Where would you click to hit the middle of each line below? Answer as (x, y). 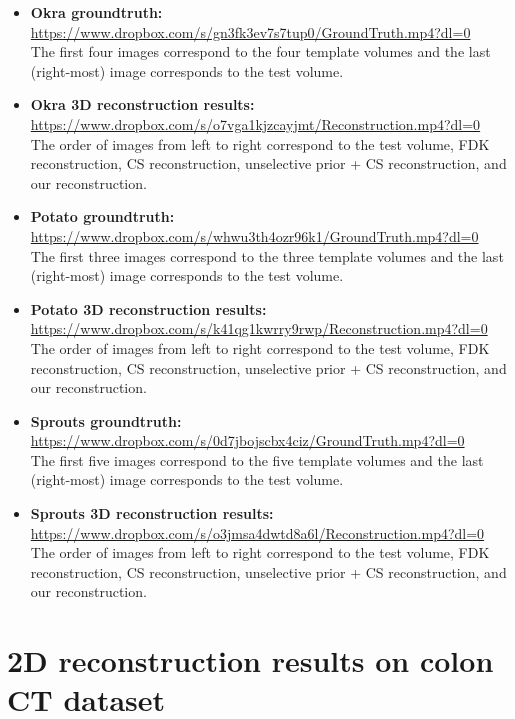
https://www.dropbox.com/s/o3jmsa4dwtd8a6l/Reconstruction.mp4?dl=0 (257, 532)
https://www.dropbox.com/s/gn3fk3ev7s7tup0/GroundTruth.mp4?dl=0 (250, 31)
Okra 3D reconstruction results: (142, 104)
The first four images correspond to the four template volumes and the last (260, 51)
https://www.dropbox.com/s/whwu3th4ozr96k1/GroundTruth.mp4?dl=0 (254, 235)
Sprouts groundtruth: (106, 420)
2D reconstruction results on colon (250, 660)
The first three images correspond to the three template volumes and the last (267, 255)
